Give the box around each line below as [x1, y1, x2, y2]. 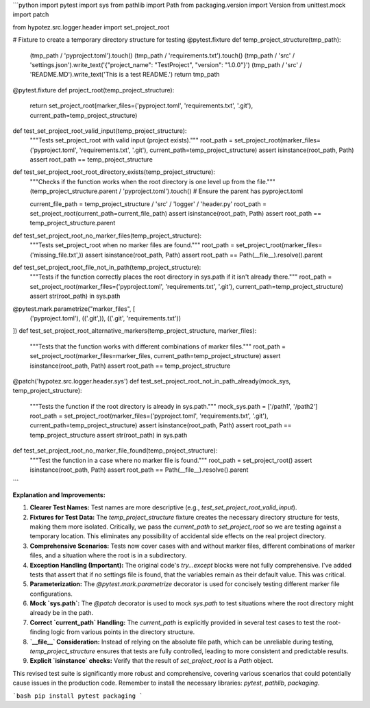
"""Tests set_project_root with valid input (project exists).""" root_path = [29, 136, 233, 144]
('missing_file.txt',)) [29, 251, 84, 259]
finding [29, 628, 50, 636]
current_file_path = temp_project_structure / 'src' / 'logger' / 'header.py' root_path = [29, 199, 267, 208]
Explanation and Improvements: [12, 490, 106, 499]
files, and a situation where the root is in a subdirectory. [29, 551, 187, 559]
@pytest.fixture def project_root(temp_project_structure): [12, 86, 175, 94]
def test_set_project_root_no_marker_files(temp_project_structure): [12, 231, 202, 240]
